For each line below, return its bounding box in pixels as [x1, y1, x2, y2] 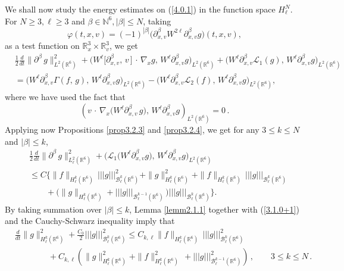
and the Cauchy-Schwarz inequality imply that [5, 214, 175, 227]
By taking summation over [5, 203, 102, 215]
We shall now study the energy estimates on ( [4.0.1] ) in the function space [5, 3, 276, 15]
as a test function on [5, 39, 80, 52]
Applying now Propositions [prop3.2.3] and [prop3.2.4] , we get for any [5, 123, 259, 135]
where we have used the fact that [5, 91, 126, 103]
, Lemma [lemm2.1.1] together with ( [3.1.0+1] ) [129, 203, 299, 215]
